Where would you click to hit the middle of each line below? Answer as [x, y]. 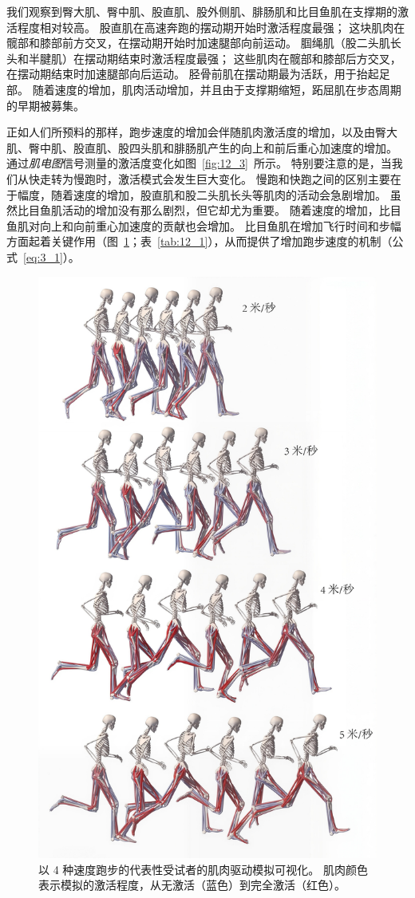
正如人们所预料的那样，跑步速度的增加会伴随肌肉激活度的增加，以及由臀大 [202, 132]
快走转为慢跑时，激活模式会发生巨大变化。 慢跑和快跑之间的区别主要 [209, 178]
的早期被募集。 [45, 105]
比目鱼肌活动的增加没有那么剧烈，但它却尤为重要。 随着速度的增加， [198, 210]
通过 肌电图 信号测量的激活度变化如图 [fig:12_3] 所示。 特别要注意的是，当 [199, 163]
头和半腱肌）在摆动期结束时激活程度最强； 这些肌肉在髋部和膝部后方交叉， [204, 58]
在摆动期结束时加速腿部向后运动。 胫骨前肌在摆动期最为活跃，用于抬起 [193, 74]
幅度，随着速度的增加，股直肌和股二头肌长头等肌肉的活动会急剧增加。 [202, 194]
